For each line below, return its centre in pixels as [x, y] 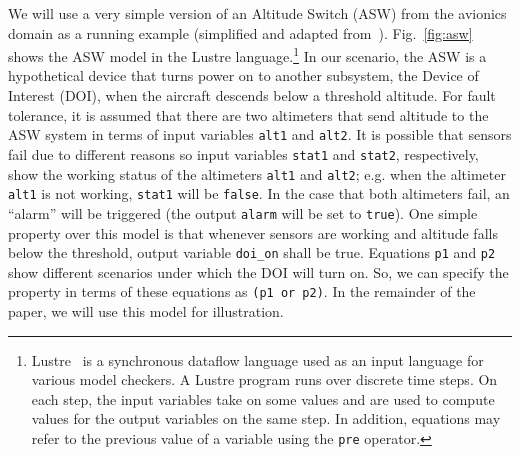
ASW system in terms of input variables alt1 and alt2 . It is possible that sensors [260, 134]
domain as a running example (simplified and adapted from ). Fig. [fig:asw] [240, 32]
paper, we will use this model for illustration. [146, 311]
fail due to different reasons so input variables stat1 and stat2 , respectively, [243, 153]
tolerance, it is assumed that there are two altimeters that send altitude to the [248, 114]
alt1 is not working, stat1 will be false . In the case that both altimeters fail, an [259, 193]
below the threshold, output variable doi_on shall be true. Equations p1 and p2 [252, 252]
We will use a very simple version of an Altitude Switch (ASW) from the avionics [257, 13]
